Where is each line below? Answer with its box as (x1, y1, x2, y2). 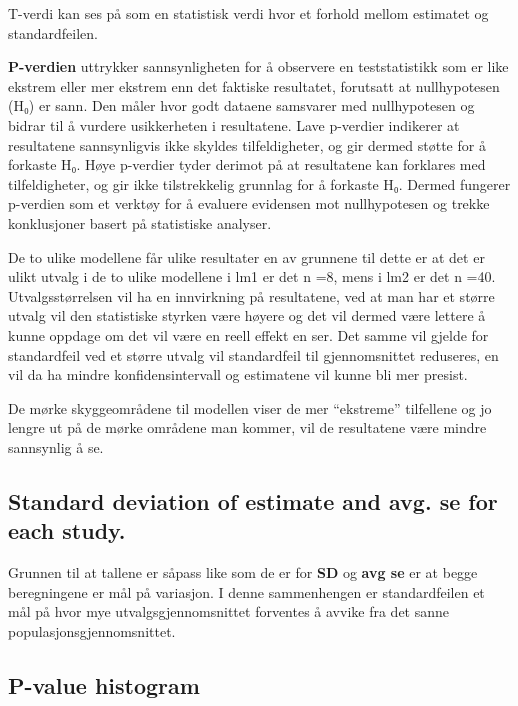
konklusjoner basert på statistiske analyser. (8, 212, 272, 233)
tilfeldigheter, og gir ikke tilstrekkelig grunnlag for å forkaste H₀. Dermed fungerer (8, 173, 511, 194)
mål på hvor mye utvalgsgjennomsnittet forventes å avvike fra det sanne (8, 601, 450, 622)
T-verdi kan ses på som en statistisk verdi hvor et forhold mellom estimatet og (8, 3, 489, 23)
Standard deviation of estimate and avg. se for (8, 485, 498, 516)
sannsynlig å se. (8, 436, 104, 457)
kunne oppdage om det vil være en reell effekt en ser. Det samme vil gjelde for (8, 324, 489, 345)
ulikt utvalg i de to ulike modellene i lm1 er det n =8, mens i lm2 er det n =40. (8, 266, 496, 287)
